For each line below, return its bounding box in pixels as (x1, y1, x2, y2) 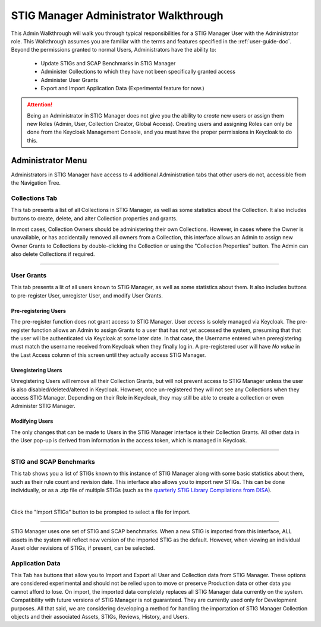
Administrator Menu (11, 155, 87, 166)
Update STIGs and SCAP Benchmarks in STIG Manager (40, 59, 176, 66)
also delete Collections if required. (11, 251, 95, 258)
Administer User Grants (40, 76, 98, 83)
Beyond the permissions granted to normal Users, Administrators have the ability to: (11, 46, 216, 53)
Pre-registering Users (11, 307, 67, 314)
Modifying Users (11, 417, 53, 425)
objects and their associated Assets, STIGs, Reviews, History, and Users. (11, 613, 190, 620)
